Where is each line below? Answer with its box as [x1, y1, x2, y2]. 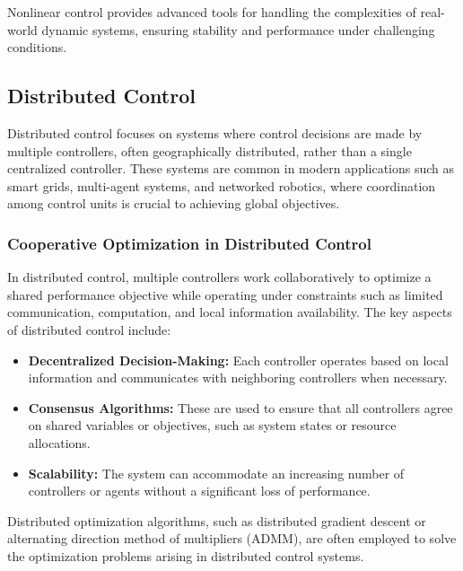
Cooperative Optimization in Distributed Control [7, 232, 371, 254]
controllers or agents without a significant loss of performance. [28, 481, 371, 500]
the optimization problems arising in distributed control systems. [7, 546, 364, 565]
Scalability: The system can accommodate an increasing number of [28, 463, 405, 482]
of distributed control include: [7, 320, 171, 338]
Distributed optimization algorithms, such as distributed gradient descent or [7, 511, 426, 530]
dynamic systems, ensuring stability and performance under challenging [41, 20, 435, 39]
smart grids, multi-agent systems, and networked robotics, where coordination [7, 176, 436, 195]
